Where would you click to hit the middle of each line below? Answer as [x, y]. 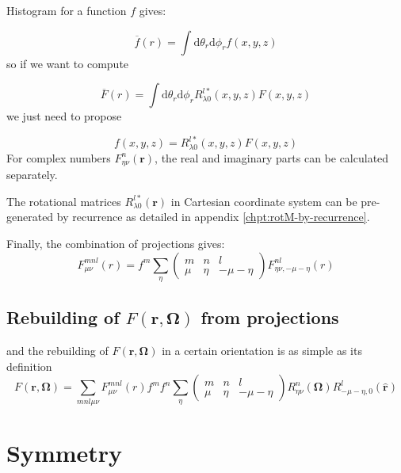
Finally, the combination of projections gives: [116, 243]
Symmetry [65, 452]
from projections [270, 317]
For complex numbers [59, 157]
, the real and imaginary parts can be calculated [272, 157]
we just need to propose [64, 116]
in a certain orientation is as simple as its [262, 351]
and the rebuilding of [57, 351]
